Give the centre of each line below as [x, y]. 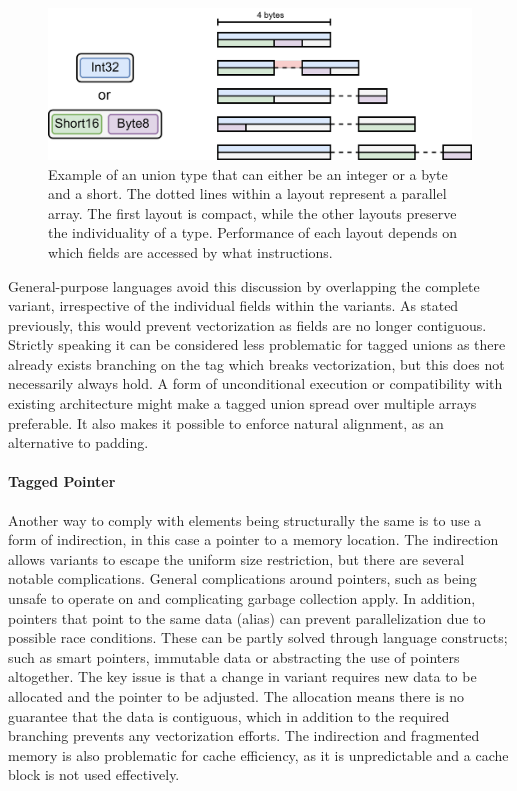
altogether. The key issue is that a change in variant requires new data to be [242, 676]
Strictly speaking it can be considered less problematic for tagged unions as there [257, 344]
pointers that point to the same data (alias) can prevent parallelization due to [247, 617]
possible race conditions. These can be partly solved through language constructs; [258, 637]
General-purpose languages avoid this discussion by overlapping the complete [244, 285]
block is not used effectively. [94, 774]
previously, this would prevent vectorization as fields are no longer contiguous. [247, 324]
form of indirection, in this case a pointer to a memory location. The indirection [253, 539]
